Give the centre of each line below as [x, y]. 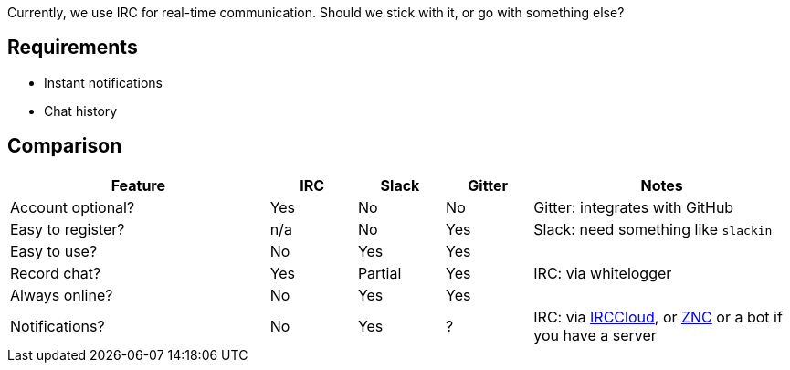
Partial [379, 273]
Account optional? [73, 207]
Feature [138, 185]
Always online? [62, 295]
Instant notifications [103, 82]
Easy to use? [54, 251]
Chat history [81, 111]
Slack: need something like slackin [653, 229]
